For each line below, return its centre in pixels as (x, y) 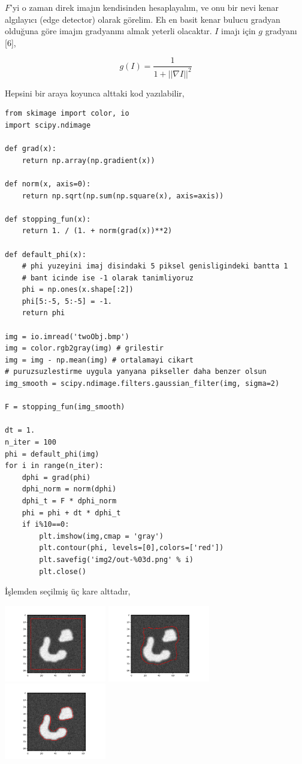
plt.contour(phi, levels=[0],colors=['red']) (132, 548)
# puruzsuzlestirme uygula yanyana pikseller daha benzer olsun (136, 372)
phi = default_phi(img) (52, 454)
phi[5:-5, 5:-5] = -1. (67, 301)
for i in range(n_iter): (54, 466)
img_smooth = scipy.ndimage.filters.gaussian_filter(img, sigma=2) (142, 384)
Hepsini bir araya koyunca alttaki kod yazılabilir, (95, 93)
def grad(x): (31, 149)
